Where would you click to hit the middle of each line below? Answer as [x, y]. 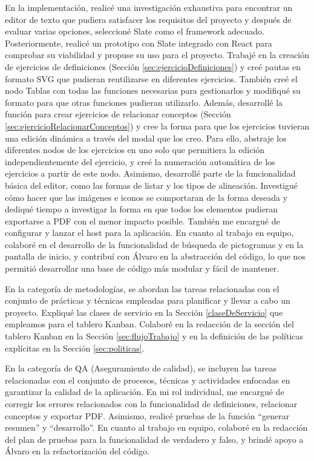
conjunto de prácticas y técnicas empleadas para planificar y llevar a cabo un [148, 300]
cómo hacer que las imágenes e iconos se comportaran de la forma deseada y [146, 197]
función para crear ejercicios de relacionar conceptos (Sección [118, 114]
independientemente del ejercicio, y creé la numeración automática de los [140, 161]
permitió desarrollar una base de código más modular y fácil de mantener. [142, 268]
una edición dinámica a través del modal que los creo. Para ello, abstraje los [146, 138]
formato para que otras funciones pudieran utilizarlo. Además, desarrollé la [144, 102]
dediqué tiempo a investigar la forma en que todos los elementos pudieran [142, 209]
